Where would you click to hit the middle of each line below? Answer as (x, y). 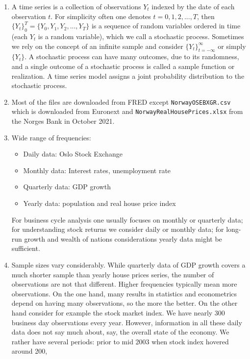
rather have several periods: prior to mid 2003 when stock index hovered (120, 341)
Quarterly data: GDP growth (67, 187)
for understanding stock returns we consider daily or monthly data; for (118, 229)
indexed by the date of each (193, 6)
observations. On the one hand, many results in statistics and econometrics (124, 293)
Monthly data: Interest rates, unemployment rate (97, 170)
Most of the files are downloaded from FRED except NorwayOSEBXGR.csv (121, 101)
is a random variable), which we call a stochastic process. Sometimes (141, 36)
